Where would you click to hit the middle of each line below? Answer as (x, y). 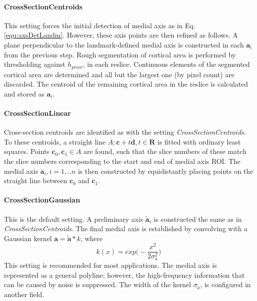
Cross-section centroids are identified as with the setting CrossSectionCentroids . (125, 132)
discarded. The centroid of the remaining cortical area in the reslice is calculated (126, 84)
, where (92, 238)
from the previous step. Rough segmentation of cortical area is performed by (120, 54)
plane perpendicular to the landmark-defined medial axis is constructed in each (124, 44)
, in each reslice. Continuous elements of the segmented (166, 64)
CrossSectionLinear (38, 113)
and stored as (24, 93)
